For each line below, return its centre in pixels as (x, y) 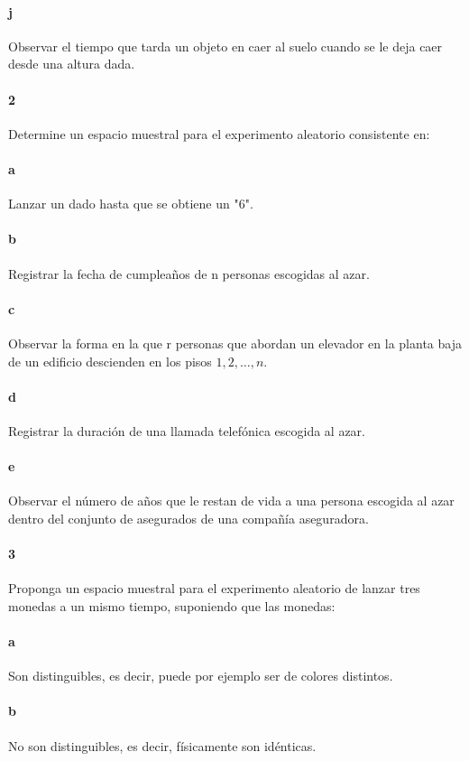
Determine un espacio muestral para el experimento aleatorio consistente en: (219, 133)
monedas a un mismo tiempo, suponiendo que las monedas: (172, 605)
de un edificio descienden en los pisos (110, 361)
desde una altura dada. (72, 64)
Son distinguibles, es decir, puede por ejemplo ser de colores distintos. (201, 676)
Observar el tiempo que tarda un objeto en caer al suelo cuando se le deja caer (225, 46)
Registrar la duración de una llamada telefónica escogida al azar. (187, 430)
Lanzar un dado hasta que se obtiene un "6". (131, 204)
